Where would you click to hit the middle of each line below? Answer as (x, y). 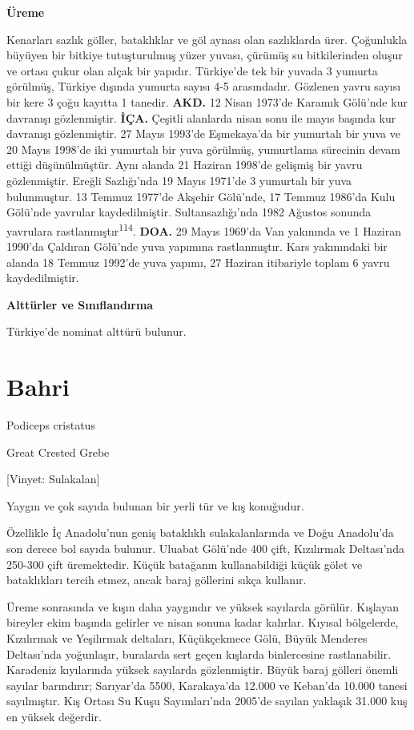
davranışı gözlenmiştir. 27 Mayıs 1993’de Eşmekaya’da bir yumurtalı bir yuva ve (203, 133)
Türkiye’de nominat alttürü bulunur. (96, 331)
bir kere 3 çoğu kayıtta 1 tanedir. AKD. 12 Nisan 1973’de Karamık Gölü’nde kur (207, 101)
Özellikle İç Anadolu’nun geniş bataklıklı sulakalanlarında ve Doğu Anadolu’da (200, 532)
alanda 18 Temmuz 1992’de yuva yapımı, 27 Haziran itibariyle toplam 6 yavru (198, 262)
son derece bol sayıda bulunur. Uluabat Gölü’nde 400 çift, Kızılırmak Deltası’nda (205, 549)
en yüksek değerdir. (54, 716)
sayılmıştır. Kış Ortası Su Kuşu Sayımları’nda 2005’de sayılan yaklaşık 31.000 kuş (207, 701)
